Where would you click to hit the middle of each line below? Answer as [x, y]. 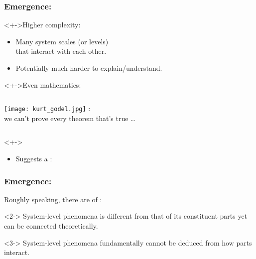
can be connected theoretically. [51, 226]
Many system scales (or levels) [62, 41]
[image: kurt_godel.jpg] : [47, 108]
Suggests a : [34, 159]
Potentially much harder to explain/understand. [89, 68]
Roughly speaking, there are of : [53, 199]
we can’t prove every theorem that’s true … [70, 118]
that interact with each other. [61, 51]
